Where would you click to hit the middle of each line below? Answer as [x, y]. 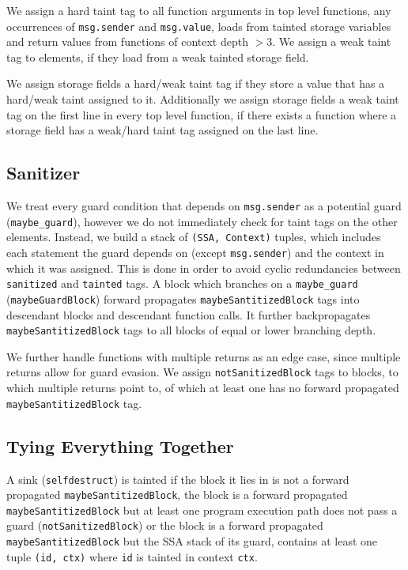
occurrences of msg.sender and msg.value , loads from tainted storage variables [199, 26]
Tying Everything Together [120, 445]
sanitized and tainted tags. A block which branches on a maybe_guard [182, 283]
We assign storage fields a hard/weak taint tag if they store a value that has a [196, 83]
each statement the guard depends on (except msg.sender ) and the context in [195, 252]
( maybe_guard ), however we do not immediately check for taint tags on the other [202, 221]
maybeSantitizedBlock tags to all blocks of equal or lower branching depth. [191, 330]
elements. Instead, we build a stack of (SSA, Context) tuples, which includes [194, 237]
